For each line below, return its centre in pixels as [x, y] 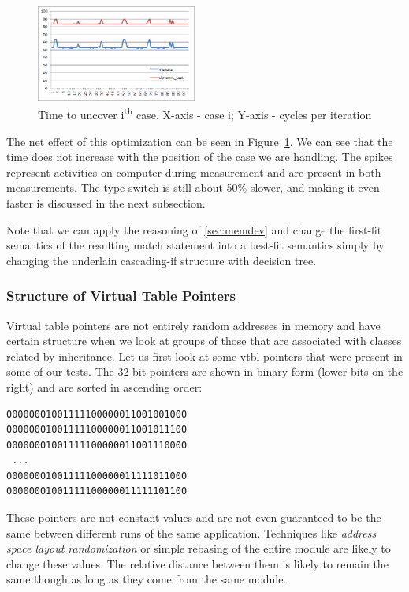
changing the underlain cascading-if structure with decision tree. [162, 260]
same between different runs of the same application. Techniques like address [191, 532]
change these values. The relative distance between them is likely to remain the [197, 563]
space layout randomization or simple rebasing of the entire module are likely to [199, 548]
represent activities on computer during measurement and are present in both [194, 172]
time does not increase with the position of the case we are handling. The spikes [200, 157]
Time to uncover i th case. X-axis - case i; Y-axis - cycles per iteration [205, 113]
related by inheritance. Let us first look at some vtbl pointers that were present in [204, 356]
